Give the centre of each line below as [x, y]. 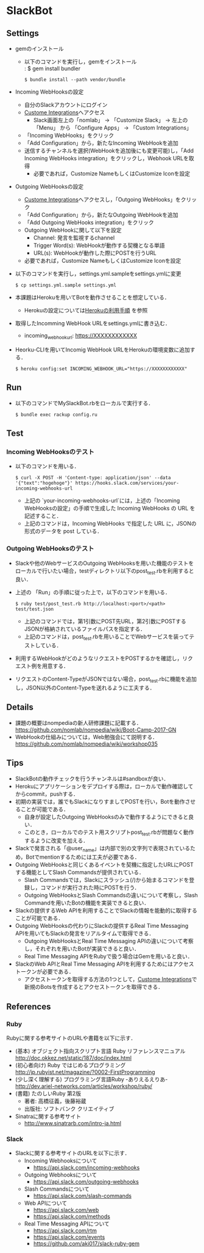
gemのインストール [39, 49]
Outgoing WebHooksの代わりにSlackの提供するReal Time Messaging [102, 926]
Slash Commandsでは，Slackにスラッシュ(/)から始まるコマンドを [107, 880]
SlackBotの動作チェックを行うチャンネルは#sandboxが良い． [92, 778]
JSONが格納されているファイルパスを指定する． [85, 629]
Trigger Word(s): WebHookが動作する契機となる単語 [99, 245]
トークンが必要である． [44, 972]
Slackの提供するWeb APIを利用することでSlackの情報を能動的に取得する [106, 911]
